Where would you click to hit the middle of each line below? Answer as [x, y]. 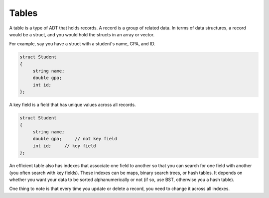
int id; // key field [65, 146]
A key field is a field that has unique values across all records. [73, 105]
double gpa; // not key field [75, 139]
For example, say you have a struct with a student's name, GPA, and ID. [82, 44]
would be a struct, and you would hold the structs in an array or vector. [82, 34]
